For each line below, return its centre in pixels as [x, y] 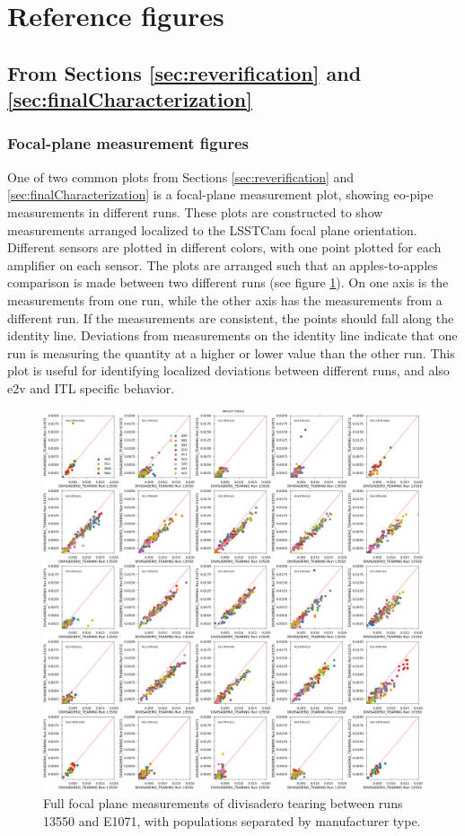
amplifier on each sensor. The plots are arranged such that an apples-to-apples [223, 264]
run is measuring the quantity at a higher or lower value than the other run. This [231, 352]
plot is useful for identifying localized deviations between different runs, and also [228, 370]
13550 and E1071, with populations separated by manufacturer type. [232, 820]
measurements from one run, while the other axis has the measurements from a [225, 299]
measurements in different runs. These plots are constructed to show [195, 211]
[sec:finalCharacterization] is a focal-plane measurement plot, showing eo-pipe [220, 194]
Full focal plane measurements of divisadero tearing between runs [223, 803]
